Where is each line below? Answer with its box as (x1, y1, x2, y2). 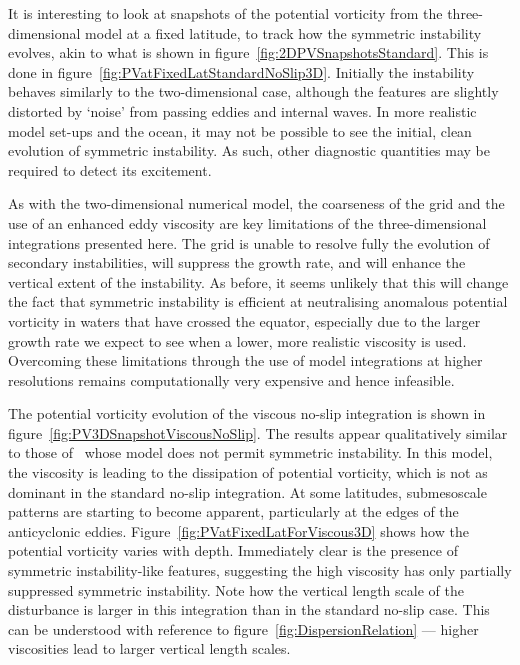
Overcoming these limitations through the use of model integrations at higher (8, 350, 483, 371)
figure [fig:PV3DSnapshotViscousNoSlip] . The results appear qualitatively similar (8, 422, 508, 443)
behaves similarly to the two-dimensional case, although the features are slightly (8, 81, 499, 102)
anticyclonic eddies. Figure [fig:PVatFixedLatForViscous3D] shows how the (8, 520, 469, 541)
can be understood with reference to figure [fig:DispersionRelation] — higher (8, 618, 479, 639)
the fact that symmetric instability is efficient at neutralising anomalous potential (8, 291, 508, 312)
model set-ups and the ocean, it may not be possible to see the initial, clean (8, 120, 472, 141)
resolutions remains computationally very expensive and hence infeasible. (8, 369, 455, 390)
